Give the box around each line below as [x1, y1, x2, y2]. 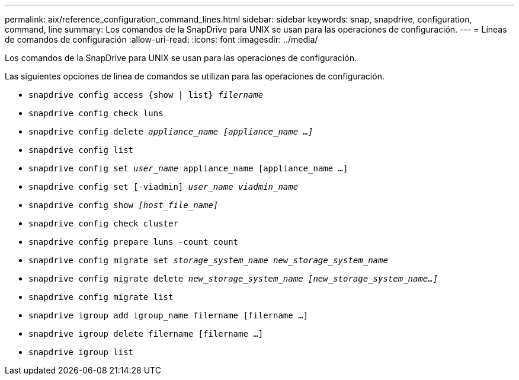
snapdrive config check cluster [28, 219, 178, 228]
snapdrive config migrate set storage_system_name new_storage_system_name [28, 256, 388, 265]
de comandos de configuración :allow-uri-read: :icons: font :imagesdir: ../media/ [5, 34, 318, 44]
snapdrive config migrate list [28, 292, 174, 302]
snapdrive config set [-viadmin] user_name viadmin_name [28, 182, 299, 191]
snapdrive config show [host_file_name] [28, 200, 219, 210]
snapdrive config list [28, 145, 134, 155]
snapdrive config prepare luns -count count [28, 237, 239, 247]
